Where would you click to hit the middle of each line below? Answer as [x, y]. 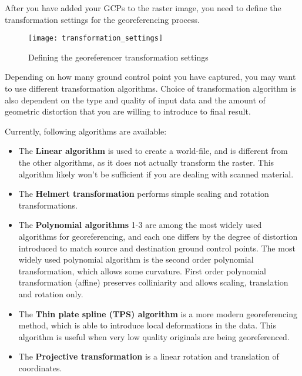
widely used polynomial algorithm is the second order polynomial [136, 259]
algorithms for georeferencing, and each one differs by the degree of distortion [158, 236]
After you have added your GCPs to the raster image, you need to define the [143, 8]
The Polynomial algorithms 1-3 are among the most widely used [140, 225]
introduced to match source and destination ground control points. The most [157, 248]
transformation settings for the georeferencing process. [102, 19]
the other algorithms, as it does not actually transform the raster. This [146, 162]
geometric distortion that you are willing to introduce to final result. [128, 111]
